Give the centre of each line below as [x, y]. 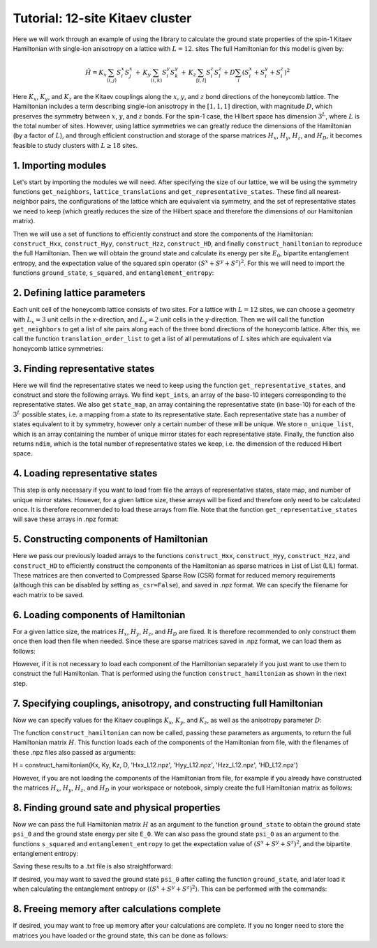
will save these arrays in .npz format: [66, 519]
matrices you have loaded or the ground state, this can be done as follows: [120, 935]
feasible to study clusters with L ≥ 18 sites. [75, 145]
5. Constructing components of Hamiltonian [111, 540]
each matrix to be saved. [49, 595]
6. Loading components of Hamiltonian [99, 615]
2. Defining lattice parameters [79, 293]
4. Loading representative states [85, 473]
